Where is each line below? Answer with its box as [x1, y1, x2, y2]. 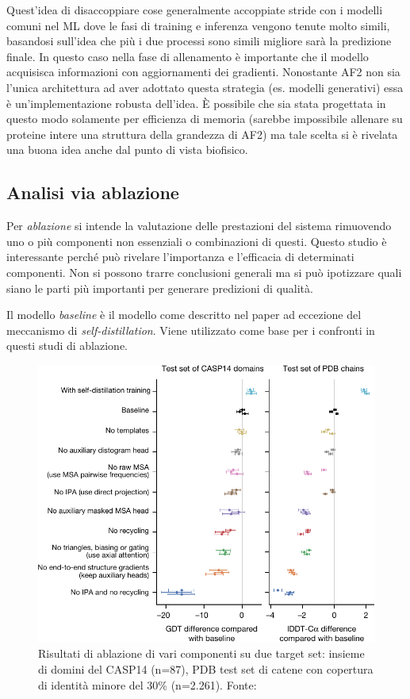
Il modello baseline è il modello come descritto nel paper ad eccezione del [6, 306, 362, 323]
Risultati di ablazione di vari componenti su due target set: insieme [38, 645, 365, 662]
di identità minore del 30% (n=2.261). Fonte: [38, 676, 257, 693]
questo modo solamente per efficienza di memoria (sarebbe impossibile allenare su [6, 110, 403, 127]
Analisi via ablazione [6, 180, 179, 205]
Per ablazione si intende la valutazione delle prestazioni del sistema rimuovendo [6, 217, 392, 234]
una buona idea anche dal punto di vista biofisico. [6, 141, 248, 158]
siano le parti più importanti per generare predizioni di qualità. [6, 279, 313, 296]
